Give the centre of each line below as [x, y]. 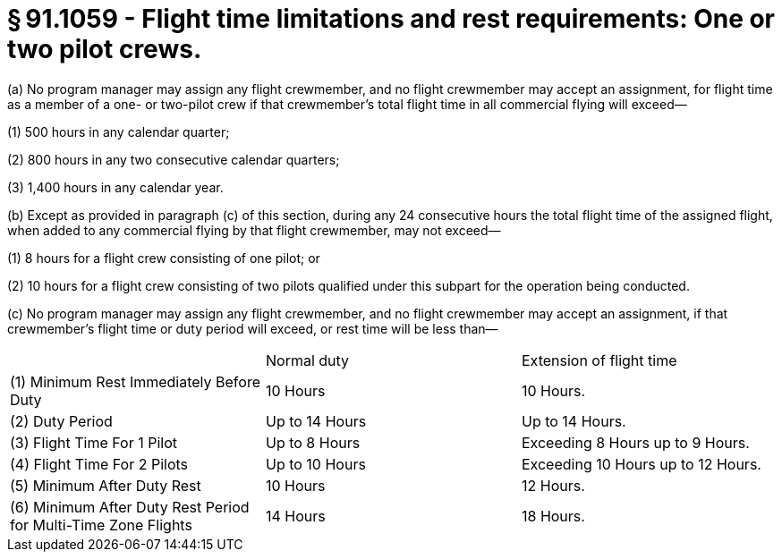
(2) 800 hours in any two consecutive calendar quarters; [174, 159]
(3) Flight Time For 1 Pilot [94, 442]
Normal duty [307, 360]
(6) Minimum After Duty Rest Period [130, 507]
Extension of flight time [599, 360]
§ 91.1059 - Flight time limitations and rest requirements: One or [391, 19]
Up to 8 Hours [313, 442]
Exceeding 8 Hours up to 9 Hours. [635, 442]
